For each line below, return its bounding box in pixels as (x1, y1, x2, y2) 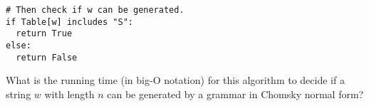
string (6, 86, 31, 101)
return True (16, 28, 73, 39)
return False (16, 52, 78, 63)
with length (44, 86, 95, 101)
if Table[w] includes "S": (6, 16, 133, 27)
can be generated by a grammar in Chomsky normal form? (107, 86, 364, 101)
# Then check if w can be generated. (6, 5, 184, 15)
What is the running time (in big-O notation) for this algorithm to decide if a (6, 73, 345, 88)
